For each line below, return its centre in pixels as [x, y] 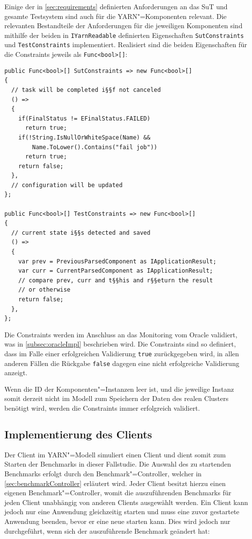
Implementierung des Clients [78, 434]
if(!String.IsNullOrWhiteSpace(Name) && [84, 137]
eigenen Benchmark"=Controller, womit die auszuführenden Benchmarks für [118, 493]
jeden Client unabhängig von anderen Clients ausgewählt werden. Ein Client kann [126, 502]
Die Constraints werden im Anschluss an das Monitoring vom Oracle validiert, [121, 334]
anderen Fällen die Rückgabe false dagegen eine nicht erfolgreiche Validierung [122, 363]
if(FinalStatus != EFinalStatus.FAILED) [84, 118]
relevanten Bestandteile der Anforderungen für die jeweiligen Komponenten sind [124, 26]
